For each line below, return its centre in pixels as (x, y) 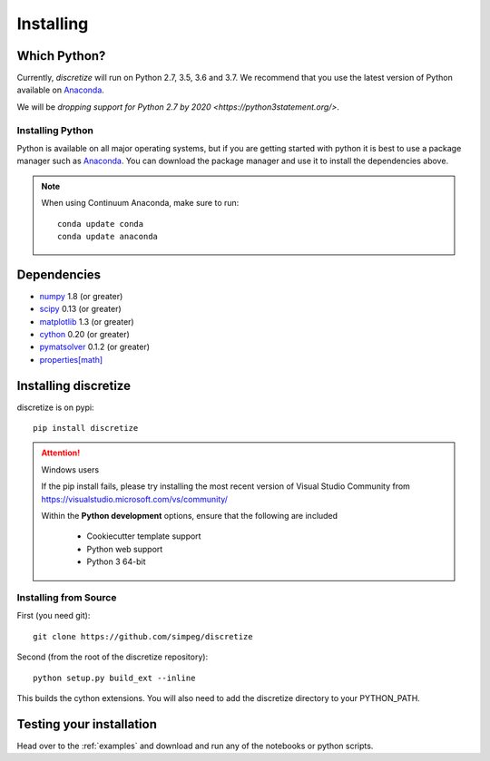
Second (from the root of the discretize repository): (113, 657)
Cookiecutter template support (144, 536)
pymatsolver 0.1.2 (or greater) (94, 347)
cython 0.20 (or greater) (85, 335)
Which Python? (61, 56)
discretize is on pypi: (55, 407)
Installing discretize (74, 385)
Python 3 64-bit (116, 561)
